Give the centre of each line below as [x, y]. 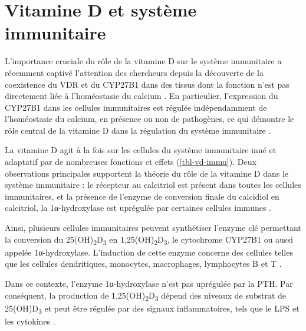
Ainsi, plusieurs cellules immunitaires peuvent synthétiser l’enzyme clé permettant [153, 228]
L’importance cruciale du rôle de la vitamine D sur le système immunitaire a [143, 61]
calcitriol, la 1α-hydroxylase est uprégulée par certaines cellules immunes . [138, 208]
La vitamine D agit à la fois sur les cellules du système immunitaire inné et [141, 150]
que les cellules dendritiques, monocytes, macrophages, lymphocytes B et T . [143, 264]
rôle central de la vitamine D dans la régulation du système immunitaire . [138, 130]
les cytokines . [30, 321]
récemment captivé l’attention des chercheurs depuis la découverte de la [134, 72]
